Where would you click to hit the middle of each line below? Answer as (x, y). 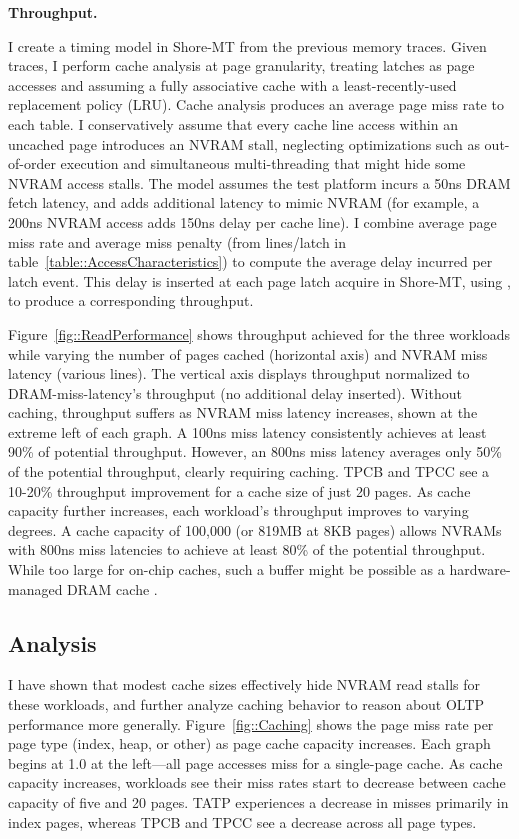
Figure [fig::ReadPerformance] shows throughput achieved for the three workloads (259, 333)
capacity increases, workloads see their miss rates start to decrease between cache (257, 782)
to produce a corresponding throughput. (131, 300)
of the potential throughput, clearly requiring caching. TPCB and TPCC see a (249, 471)
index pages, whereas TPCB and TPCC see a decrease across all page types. (242, 821)
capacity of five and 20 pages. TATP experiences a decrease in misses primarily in (258, 801)
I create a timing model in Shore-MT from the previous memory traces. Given (247, 45)
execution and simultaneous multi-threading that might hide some (263, 163)
